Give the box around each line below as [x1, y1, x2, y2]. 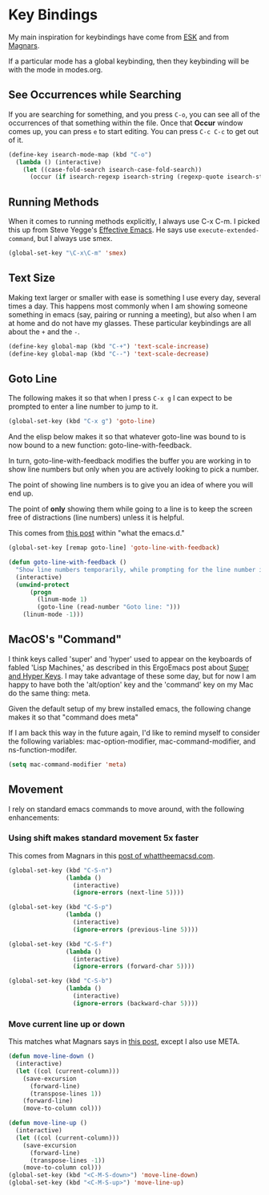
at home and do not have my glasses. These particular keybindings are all [8, 318, 251, 328]
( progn [29, 588, 52, 596]
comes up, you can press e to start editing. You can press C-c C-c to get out [8, 126, 259, 136]
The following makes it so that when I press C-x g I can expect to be [8, 394, 233, 403]
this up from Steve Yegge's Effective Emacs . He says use [8, 225, 197, 235]
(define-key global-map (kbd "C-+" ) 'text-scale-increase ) [8, 342, 210, 350]
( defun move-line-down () [8, 1052, 94, 1061]
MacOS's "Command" [8, 633, 122, 646]
